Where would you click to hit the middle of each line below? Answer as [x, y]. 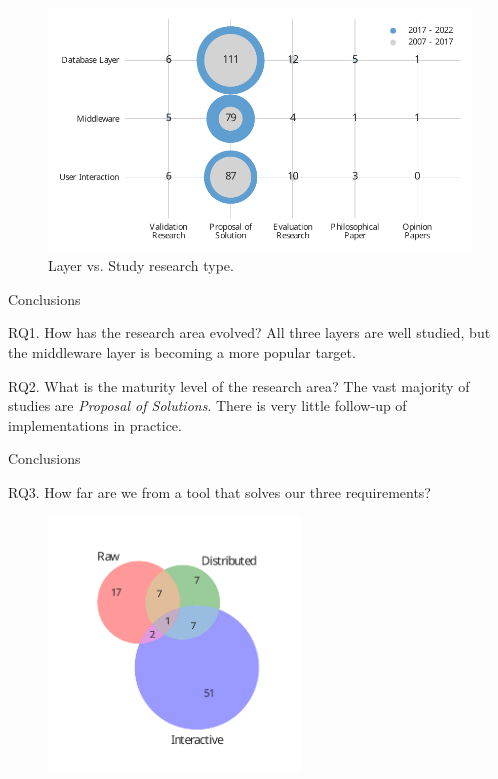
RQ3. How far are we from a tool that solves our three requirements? [219, 492]
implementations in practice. [95, 424]
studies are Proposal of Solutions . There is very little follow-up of [207, 405]
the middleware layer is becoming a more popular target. [182, 352]
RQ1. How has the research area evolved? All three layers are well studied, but [249, 332]
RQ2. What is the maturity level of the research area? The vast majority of [239, 385]
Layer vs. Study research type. [141, 265]
